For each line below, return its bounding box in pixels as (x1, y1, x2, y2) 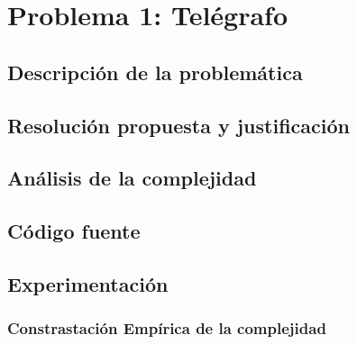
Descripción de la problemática (7, 58, 303, 86)
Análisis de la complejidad (7, 164, 257, 192)
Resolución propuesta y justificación (7, 111, 350, 139)
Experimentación (7, 269, 169, 297)
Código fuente (7, 217, 141, 245)
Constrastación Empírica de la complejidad (7, 317, 326, 339)
